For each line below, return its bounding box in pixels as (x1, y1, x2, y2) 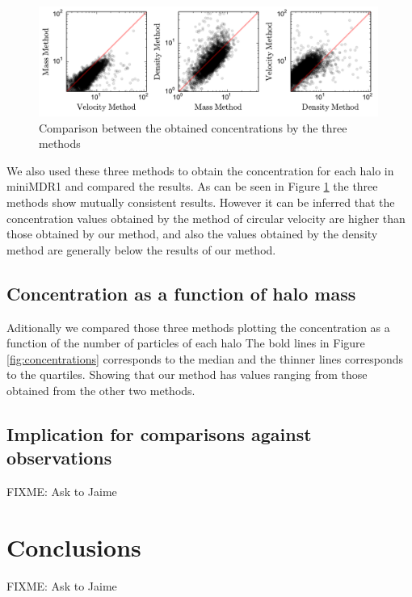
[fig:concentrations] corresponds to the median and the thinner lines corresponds (6, 350, 404, 367)
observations (6, 445, 112, 470)
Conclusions (6, 530, 141, 563)
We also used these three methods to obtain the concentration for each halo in (6, 162, 394, 179)
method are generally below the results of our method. (6, 241, 276, 258)
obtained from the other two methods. (6, 382, 195, 398)
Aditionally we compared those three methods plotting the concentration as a (6, 318, 390, 335)
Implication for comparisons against (6, 421, 312, 446)
